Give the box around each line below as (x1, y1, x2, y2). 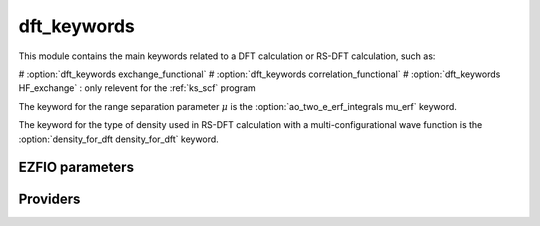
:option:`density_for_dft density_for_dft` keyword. (18, 133, 219, 145)
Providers (18, 191, 81, 208)
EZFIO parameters (18, 159, 135, 176)
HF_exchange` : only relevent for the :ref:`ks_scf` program (18, 82, 257, 94)
